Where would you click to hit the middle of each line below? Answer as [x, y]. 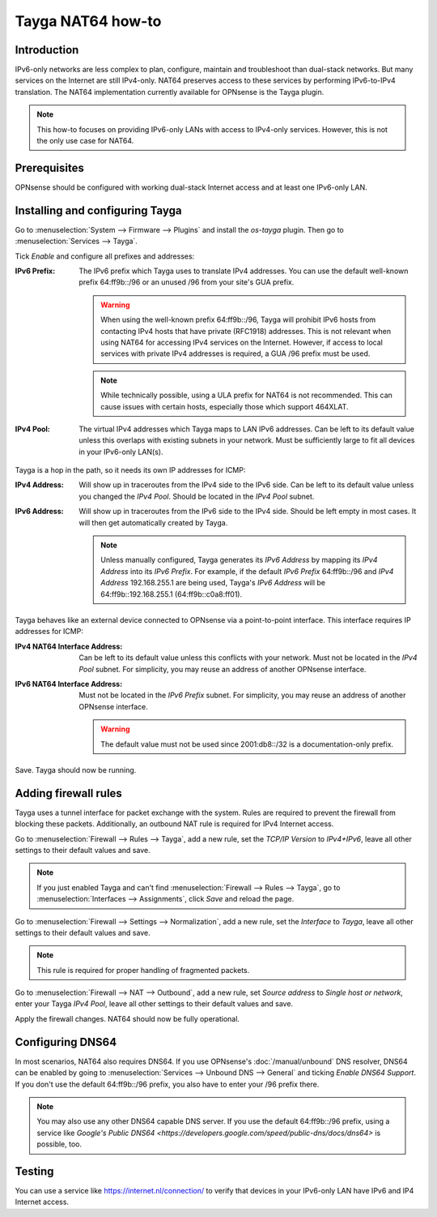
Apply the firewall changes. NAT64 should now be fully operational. [127, 1018]
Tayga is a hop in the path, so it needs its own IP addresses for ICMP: [130, 470]
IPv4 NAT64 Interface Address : [69, 646]
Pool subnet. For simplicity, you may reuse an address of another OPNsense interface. [223, 669]
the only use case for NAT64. [85, 141]
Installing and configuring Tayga [98, 210]
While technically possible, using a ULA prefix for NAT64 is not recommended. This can [246, 395]
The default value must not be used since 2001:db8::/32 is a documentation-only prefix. [247, 744]
